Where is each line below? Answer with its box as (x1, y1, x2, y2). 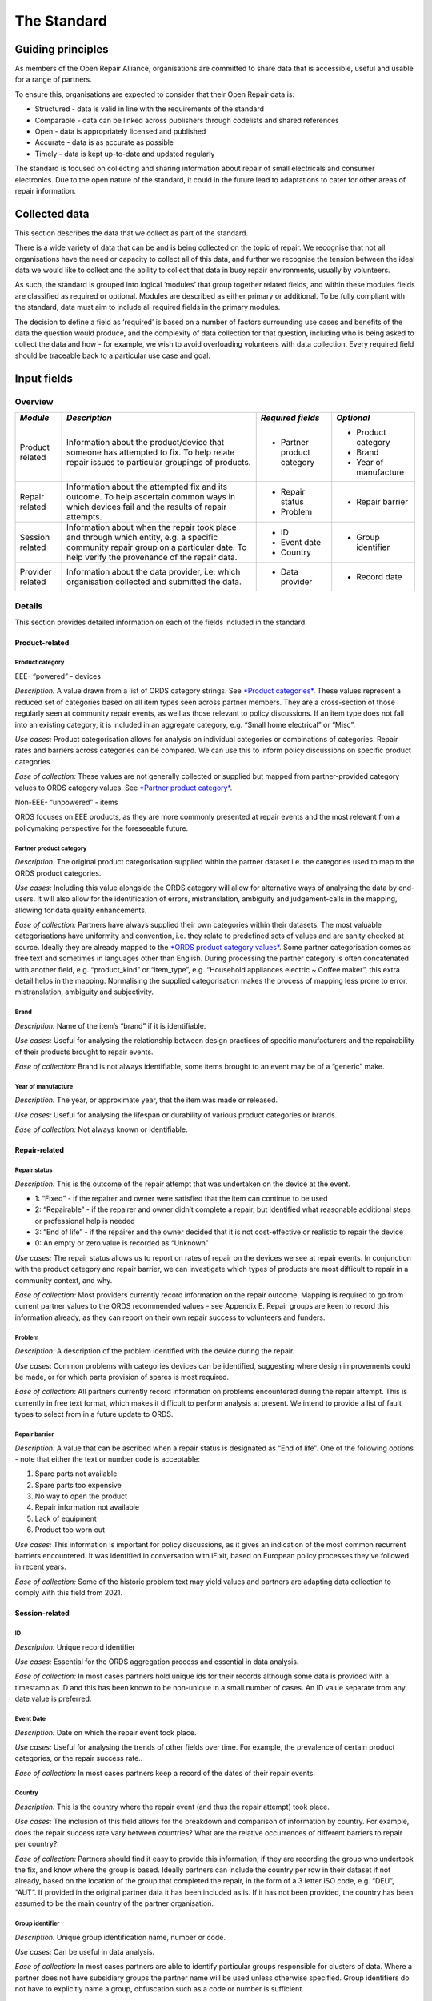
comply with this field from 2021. (14, 1588, 123, 1598)
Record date (356, 571, 403, 582)
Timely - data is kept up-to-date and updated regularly (34, 149, 215, 158)
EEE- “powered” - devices (14, 672, 102, 681)
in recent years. (14, 1562, 67, 1572)
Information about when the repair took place (66, 521, 237, 532)
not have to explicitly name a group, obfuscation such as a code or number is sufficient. (14, 1984, 304, 1994)
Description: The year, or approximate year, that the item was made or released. (14, 1095, 278, 1105)
